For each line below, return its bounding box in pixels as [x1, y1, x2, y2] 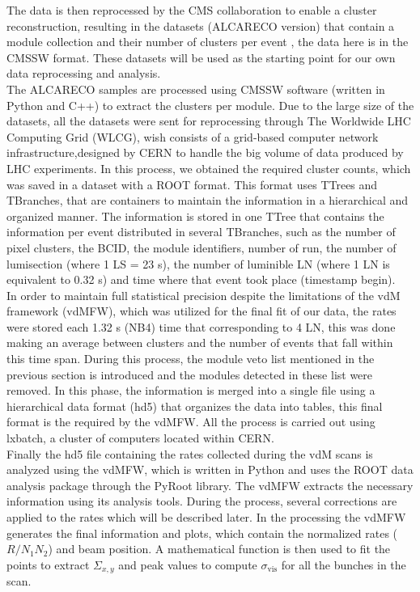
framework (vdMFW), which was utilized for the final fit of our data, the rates [6, 302, 397, 319]
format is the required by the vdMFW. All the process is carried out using [6, 413, 375, 430]
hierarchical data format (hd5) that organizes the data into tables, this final [6, 397, 383, 414]
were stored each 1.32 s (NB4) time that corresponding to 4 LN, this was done [6, 318, 396, 335]
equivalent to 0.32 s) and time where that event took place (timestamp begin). [6, 271, 396, 288]
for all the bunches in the [281, 556, 406, 573]
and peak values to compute [118, 556, 257, 573]
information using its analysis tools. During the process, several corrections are [6, 493, 397, 510]
